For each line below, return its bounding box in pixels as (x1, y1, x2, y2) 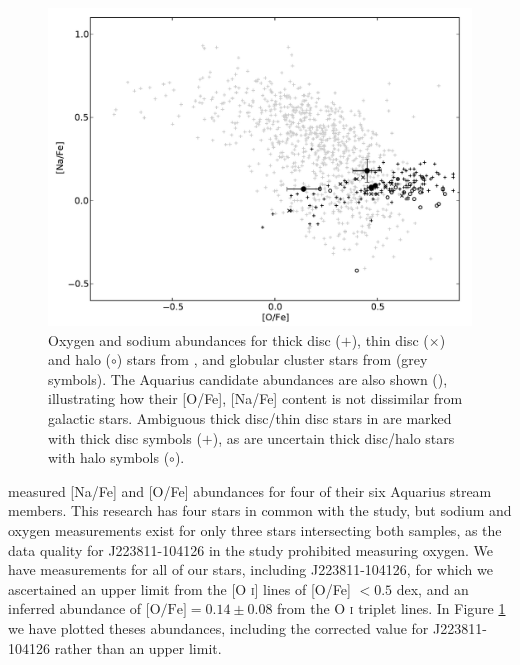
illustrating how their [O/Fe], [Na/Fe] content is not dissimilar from (48, 388, 463, 409)
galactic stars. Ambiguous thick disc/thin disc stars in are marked (48, 407, 452, 428)
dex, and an (396, 578, 469, 599)
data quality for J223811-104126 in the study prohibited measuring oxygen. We (8, 539, 494, 560)
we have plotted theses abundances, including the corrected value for (8, 617, 429, 638)
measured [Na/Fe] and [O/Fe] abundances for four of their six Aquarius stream (8, 480, 492, 501)
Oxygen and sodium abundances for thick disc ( (48, 329, 341, 350)
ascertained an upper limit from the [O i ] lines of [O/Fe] (8, 578, 351, 599)
